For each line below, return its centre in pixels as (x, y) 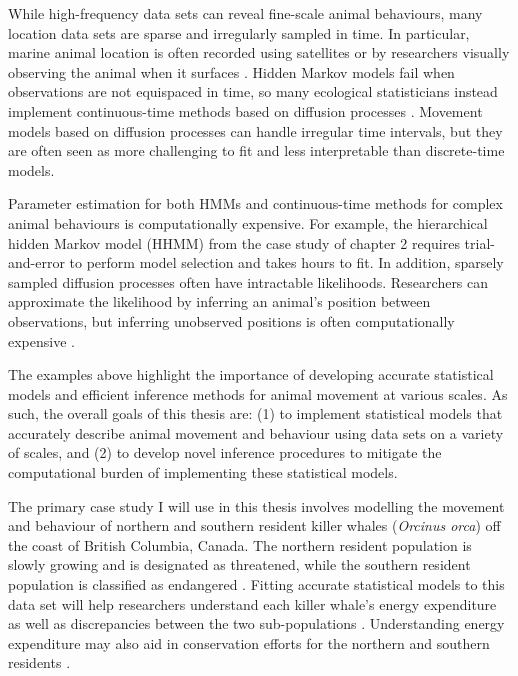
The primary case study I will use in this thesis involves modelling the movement (256, 505)
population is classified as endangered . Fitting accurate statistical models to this (256, 584)
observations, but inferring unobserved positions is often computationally (231, 320)
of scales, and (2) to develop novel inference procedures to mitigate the (225, 452)
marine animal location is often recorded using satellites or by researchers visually (259, 52)
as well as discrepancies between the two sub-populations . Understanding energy (256, 623)
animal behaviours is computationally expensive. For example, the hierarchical (248, 222)
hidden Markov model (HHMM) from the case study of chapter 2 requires (234, 242)
